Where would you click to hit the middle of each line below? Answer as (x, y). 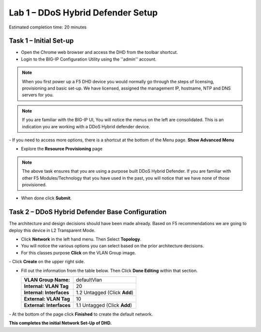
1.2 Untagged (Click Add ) (105, 292)
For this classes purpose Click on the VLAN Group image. (79, 253)
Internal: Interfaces (47, 292)
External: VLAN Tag (47, 299)
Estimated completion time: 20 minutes (48, 27)
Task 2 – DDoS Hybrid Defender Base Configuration (88, 212)
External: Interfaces (47, 305)
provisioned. (34, 184)
